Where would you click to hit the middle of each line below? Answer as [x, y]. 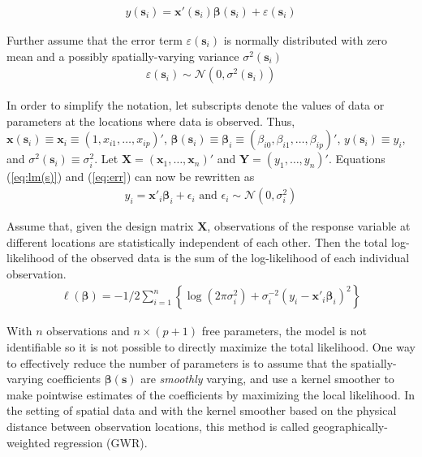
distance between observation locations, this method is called [158, 427]
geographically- [350, 427]
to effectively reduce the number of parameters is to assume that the [177, 362]
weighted [28, 442]
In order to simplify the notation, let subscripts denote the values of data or [196, 105]
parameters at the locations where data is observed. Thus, [151, 121]
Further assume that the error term [95, 40]
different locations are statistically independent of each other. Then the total [197, 241]
